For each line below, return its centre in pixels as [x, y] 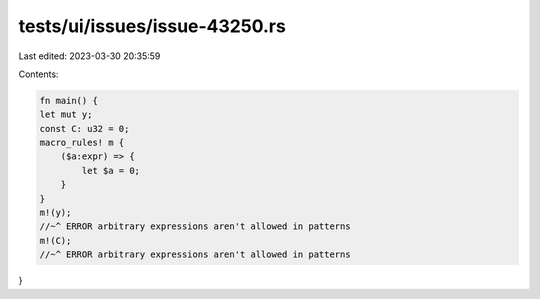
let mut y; [66, 114]
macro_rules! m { [82, 143]
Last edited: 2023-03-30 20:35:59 [89, 56]
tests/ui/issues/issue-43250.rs [152, 26]
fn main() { [69, 100]
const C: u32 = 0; [84, 128]
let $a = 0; [110, 170]
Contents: [38, 74]
